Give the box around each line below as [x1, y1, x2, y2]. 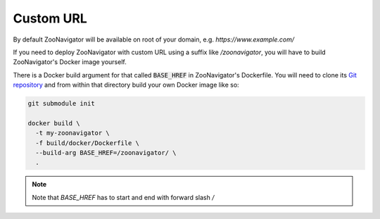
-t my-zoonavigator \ [35, 129, 110, 137]
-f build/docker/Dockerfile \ [35, 139, 140, 147]
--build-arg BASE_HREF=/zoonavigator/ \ [35, 149, 177, 157]
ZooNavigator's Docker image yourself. [13, 58, 127, 66]
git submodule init [27, 99, 95, 108]
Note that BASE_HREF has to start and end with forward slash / [32, 193, 215, 201]
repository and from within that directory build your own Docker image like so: [13, 81, 239, 89]
